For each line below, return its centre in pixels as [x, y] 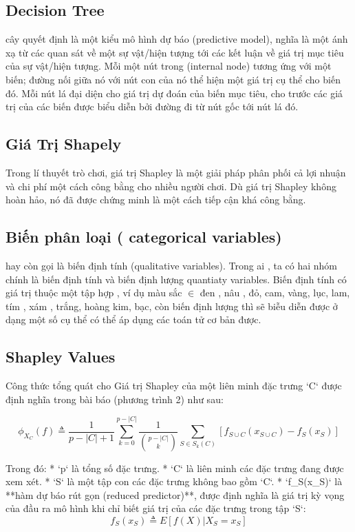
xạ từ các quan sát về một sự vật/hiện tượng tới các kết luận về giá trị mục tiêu [175, 52]
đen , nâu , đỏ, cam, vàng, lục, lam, [275, 293]
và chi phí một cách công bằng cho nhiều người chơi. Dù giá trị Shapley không [171, 186]
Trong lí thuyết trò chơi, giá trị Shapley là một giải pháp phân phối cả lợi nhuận [176, 172]
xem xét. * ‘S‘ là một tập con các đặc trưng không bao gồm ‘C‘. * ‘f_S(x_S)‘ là [174, 481]
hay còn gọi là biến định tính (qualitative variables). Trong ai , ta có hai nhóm [172, 265]
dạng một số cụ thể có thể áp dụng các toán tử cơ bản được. [133, 319]
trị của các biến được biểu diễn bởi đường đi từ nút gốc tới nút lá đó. [152, 106]
